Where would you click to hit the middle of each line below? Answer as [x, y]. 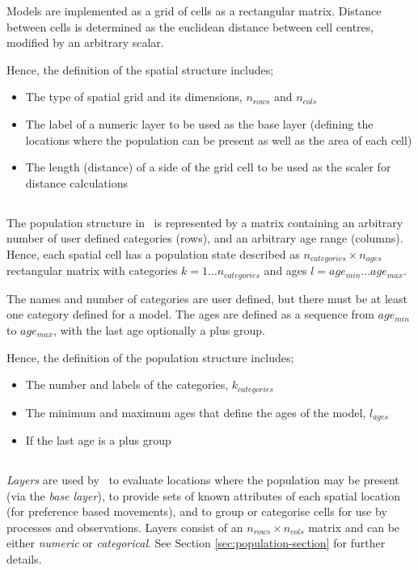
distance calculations [76, 182]
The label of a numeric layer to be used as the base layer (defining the [199, 123]
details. [24, 559]
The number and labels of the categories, [127, 384]
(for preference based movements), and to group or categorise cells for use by [197, 511]
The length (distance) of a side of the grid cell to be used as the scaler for [208, 167]
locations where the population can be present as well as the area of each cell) [219, 139]
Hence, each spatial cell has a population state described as [153, 253]
